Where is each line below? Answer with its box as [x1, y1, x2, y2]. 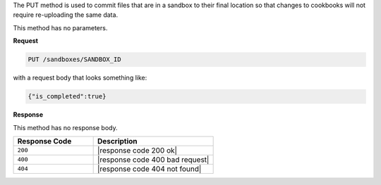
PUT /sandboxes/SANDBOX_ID [28, 56, 121, 63]
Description [97, 136, 138, 146]
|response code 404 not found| [97, 164, 202, 174]
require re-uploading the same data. [13, 11, 119, 19]
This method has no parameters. [13, 23, 108, 32]
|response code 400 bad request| [97, 155, 210, 165]
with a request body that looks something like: [13, 74, 147, 82]
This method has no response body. [13, 123, 118, 132]
